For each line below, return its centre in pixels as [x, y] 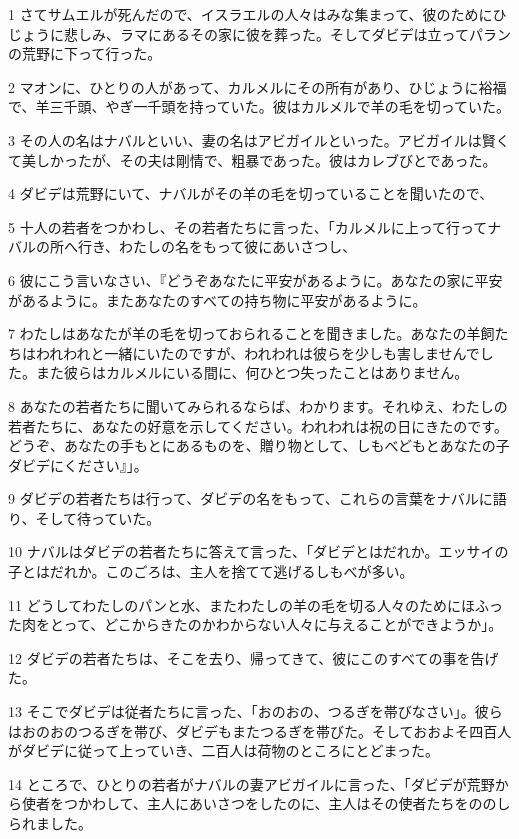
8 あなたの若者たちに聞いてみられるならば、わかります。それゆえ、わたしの [258, 405]
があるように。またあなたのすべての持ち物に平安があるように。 [217, 299]
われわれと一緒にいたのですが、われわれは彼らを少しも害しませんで [257, 352]
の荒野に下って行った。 [85, 53]
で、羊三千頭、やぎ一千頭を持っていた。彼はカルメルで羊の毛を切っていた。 [259, 106]
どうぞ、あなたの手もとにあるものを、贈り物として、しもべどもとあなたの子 [259, 445]
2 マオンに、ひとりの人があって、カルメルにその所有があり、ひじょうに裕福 [257, 86]
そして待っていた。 [98, 517]
